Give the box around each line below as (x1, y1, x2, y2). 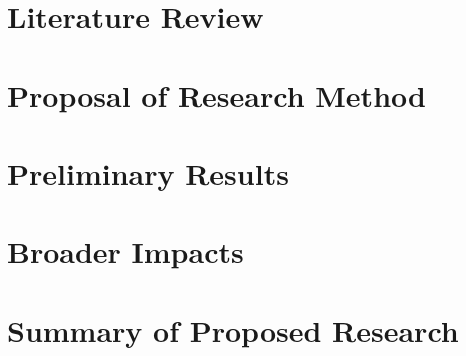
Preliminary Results (7, 152, 289, 193)
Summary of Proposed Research (7, 309, 459, 350)
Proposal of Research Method (7, 74, 426, 115)
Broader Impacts (7, 231, 244, 272)
